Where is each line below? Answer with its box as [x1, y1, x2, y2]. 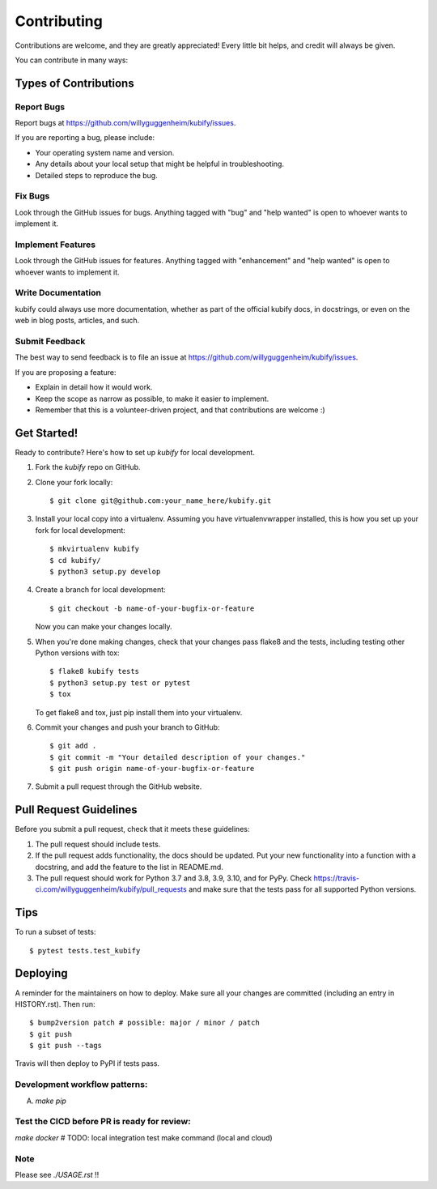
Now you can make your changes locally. [35, 622, 172, 632]
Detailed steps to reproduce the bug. [35, 170, 158, 180]
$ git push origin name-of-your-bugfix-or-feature [49, 764, 255, 773]
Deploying [15, 966, 68, 980]
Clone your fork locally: [35, 477, 113, 487]
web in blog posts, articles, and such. [15, 316, 140, 326]
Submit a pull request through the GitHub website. [35, 782, 202, 791]
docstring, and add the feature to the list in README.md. [35, 862, 224, 872]
